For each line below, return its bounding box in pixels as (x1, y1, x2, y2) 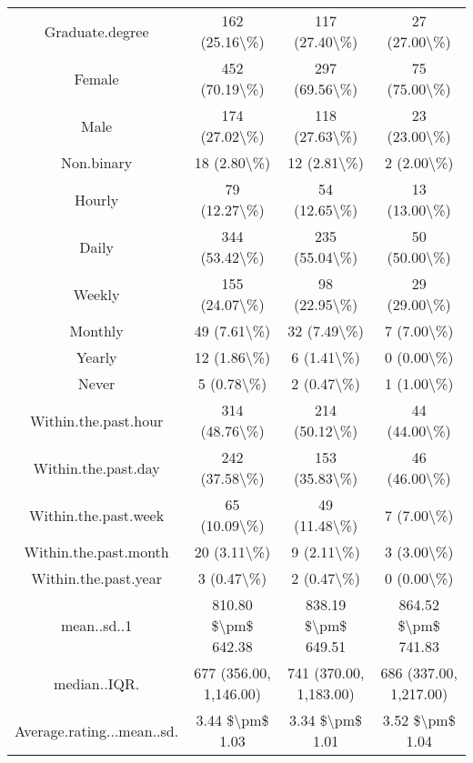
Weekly (73, 283, 120, 305)
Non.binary (60, 152, 133, 173)
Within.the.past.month (24, 541, 169, 562)
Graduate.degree (44, 20, 149, 42)
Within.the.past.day (33, 457, 160, 478)
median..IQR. (54, 672, 140, 694)
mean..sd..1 (60, 615, 133, 636)
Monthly (69, 320, 124, 341)
